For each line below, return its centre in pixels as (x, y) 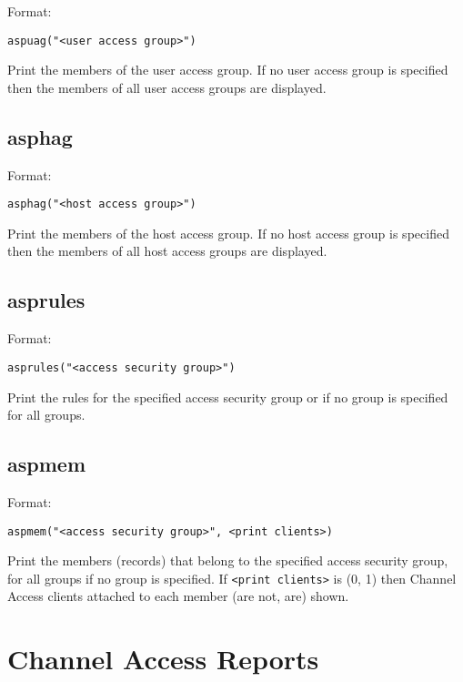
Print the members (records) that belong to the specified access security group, (228, 560)
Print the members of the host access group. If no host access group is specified (228, 233)
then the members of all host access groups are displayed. (167, 251)
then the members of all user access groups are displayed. (167, 87)
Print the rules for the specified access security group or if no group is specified (228, 397)
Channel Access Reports (163, 659)
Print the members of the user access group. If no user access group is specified (228, 70)
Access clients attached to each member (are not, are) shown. (178, 596)
